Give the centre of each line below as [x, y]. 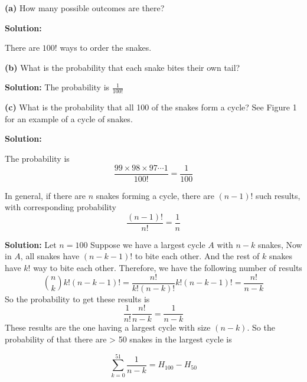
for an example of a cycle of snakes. [69, 118]
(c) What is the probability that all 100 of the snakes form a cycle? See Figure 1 [151, 107]
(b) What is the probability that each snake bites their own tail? [123, 67]
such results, [278, 195]
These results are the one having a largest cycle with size [108, 327]
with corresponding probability [61, 207]
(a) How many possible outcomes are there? [85, 8]
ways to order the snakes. [106, 48]
